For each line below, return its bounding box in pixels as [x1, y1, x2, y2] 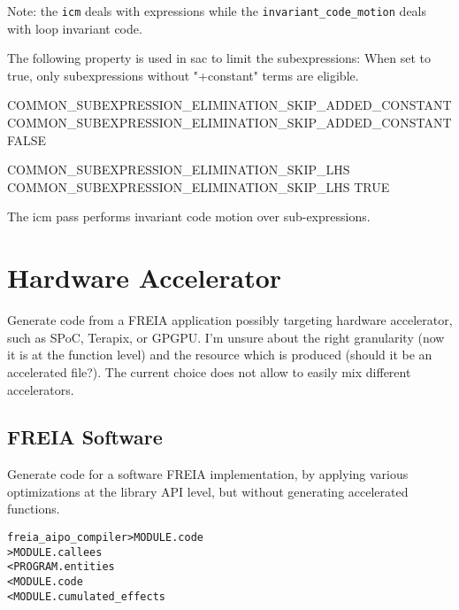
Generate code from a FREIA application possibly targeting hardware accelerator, [7, 311, 453, 329]
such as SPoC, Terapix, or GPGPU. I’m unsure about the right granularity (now [7, 328, 445, 346]
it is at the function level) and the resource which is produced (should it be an [7, 345, 432, 364]
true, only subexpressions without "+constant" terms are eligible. [7, 66, 359, 84]
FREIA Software [7, 423, 163, 451]
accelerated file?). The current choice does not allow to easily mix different [7, 362, 411, 381]
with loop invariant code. [7, 19, 142, 37]
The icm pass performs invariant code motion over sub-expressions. [7, 207, 371, 226]
